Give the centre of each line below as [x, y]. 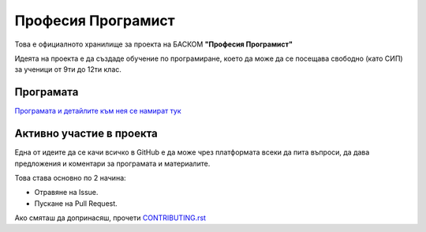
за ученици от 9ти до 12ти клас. [68, 69]
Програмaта [47, 92]
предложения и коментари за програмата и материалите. [112, 163]
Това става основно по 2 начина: [70, 178]
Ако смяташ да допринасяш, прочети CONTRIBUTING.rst [110, 218]
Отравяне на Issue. [66, 193]
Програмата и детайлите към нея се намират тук [98, 111]
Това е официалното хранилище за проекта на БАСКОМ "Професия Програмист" [154, 44]
